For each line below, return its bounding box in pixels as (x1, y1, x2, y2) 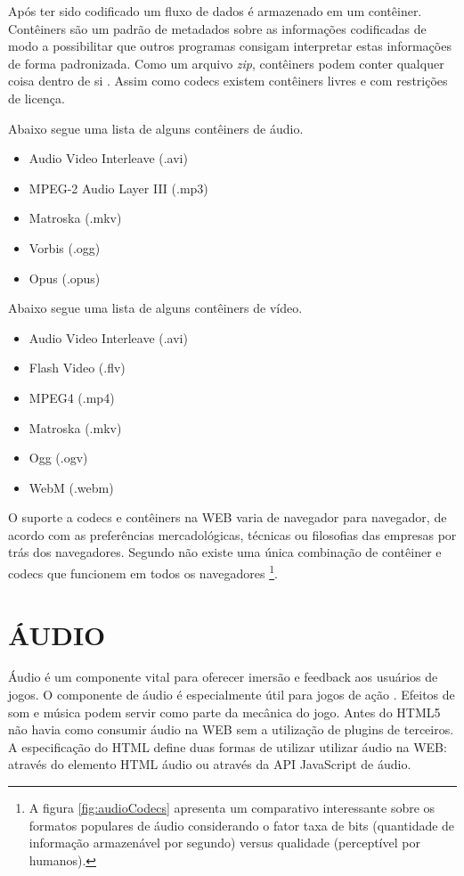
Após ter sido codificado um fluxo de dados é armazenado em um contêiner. (8, 2, 422, 20)
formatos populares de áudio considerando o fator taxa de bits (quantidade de (28, 815, 455, 834)
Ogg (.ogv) (28, 448, 88, 467)
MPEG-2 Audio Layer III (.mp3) (28, 178, 208, 197)
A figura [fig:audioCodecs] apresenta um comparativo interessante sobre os (28, 798, 436, 816)
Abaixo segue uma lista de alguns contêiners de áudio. (8, 119, 304, 137)
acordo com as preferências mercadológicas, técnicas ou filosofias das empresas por (8, 525, 457, 544)
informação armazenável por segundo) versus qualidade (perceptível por (28, 833, 420, 852)
